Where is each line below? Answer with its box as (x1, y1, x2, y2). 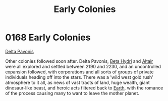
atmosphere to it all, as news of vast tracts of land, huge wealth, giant (5, 79, 150, 85)
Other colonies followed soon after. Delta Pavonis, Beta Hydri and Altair (5, 58, 153, 64)
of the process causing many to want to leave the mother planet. (5, 90, 140, 96)
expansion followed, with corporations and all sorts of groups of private (5, 69, 154, 75)
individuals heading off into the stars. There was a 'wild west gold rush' (5, 74, 154, 80)
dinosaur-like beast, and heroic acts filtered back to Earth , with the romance (5, 84, 163, 91)
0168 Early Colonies (5, 32, 91, 43)
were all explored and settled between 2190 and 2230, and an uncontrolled (5, 63, 161, 69)
